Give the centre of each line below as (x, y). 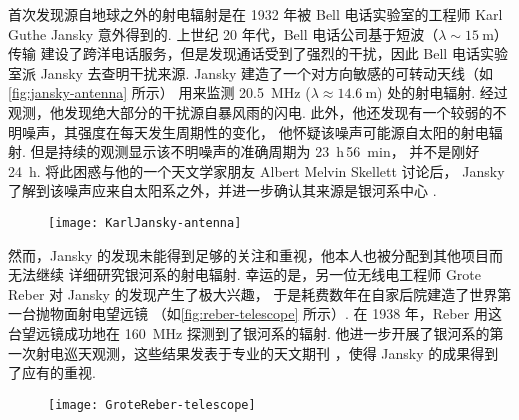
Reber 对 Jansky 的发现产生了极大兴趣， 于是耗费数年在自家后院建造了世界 (253, 293)
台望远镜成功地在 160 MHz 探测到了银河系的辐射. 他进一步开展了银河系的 (249, 332)
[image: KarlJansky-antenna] (145, 222)
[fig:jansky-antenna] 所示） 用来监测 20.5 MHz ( (159, 92)
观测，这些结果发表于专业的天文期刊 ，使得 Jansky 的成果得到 (295, 352)
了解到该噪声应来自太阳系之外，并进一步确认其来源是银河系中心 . (222, 190)
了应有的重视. (52, 372)
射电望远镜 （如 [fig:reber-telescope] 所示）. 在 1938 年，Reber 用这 (289, 313)
